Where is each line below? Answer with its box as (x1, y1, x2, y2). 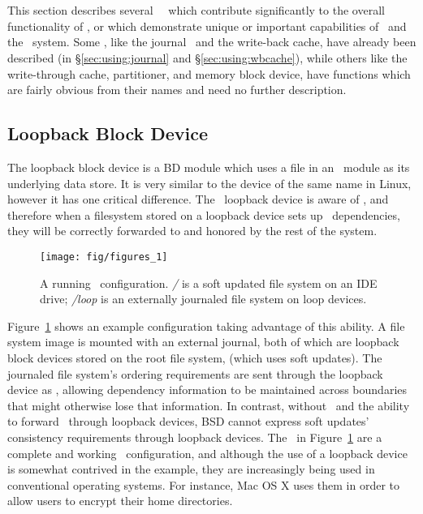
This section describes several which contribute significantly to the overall (7, 2, 385, 19)
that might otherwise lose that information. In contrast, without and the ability (7, 396, 410, 413)
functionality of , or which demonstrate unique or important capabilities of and (7, 17, 407, 34)
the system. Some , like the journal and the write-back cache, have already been (7, 33, 417, 50)
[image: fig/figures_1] (40, 251, 168, 263)
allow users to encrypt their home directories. (7, 492, 233, 509)
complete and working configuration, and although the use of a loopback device (7, 444, 408, 461)
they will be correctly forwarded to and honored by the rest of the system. (7, 222, 378, 239)
